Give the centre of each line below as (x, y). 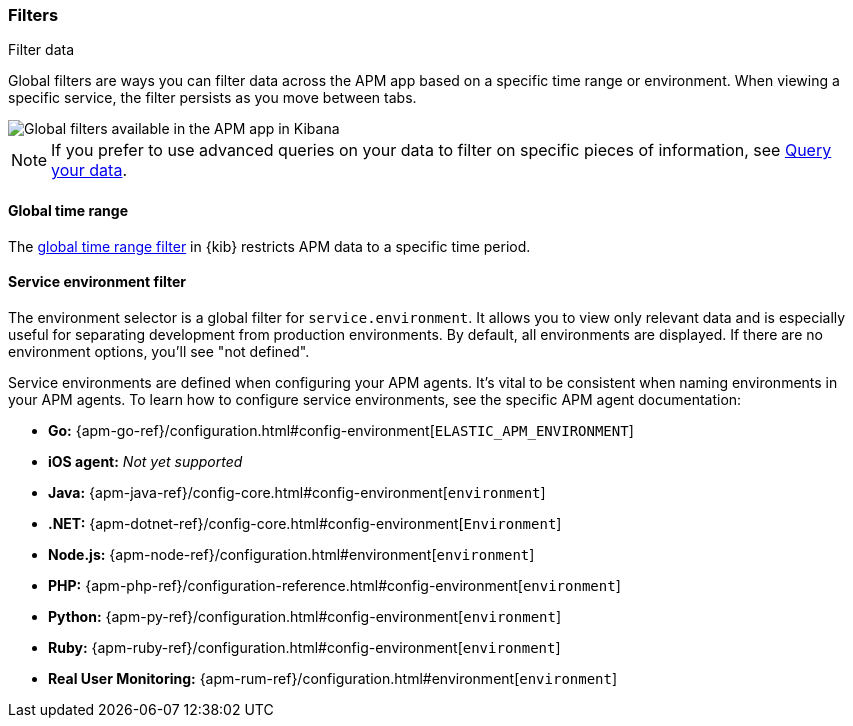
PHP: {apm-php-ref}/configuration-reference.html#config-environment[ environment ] (334, 585)
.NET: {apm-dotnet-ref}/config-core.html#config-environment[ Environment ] (305, 523)
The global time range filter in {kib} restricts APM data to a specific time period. (269, 246)
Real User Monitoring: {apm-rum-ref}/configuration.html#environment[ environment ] (333, 678)
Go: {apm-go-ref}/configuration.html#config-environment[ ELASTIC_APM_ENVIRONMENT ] (341, 430)
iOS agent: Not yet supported (145, 461)
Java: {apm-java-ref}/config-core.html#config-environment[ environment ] (297, 492)
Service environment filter (97, 282)
